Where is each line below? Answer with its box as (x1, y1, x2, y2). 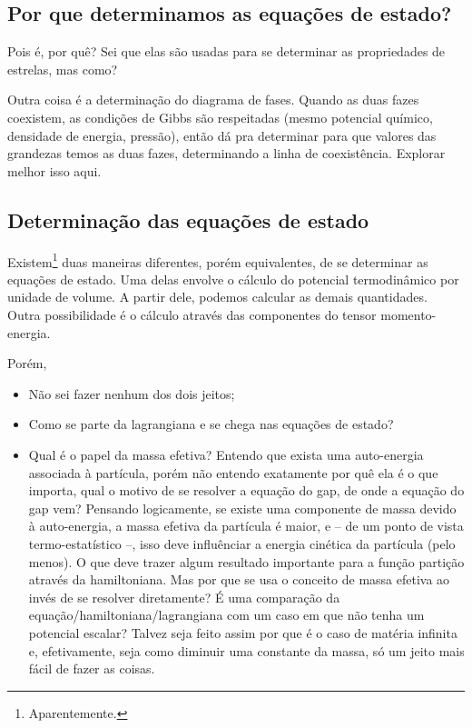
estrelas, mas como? (7, 59, 118, 78)
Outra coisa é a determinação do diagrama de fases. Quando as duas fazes (7, 90, 419, 109)
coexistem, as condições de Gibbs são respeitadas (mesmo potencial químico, (7, 107, 433, 126)
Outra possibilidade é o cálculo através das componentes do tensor (7, 305, 377, 324)
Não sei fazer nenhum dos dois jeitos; (28, 384, 235, 403)
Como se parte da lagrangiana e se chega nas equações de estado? (28, 414, 394, 434)
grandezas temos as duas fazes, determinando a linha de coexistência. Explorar (7, 144, 446, 163)
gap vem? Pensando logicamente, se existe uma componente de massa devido (28, 498, 457, 517)
